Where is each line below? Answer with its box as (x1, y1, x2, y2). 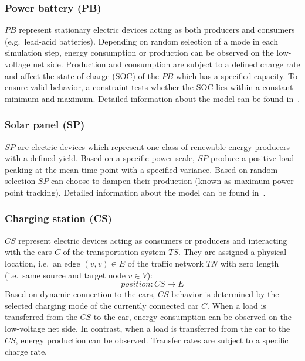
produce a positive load (210, 152, 294, 164)
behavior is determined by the (171, 288, 279, 300)
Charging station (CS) (5, 211, 112, 226)
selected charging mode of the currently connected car (5, 299, 199, 311)
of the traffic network (127, 257, 204, 269)
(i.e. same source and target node (5, 268, 126, 281)
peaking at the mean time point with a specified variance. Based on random (5, 163, 278, 175)
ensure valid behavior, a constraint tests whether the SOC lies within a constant (5, 81, 293, 93)
